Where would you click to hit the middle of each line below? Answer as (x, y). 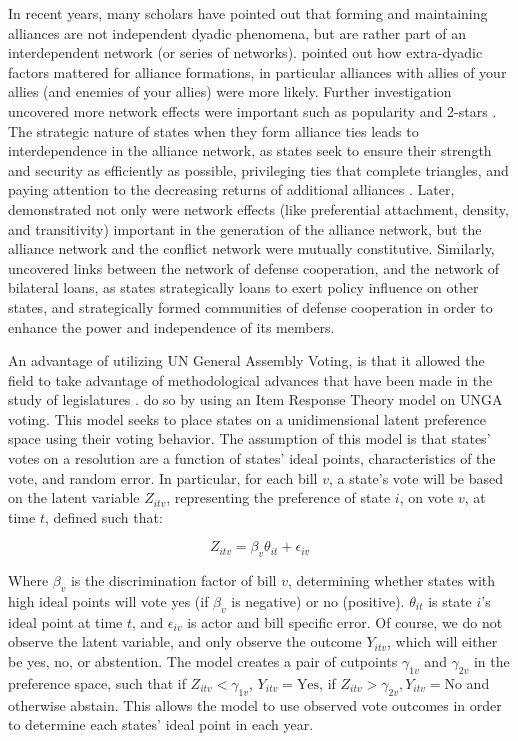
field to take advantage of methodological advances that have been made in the (250, 379)
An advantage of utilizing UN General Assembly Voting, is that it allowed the (246, 360)
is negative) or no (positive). (318, 601)
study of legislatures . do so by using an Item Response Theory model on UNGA (255, 399)
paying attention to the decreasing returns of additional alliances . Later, (231, 189)
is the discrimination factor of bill (173, 580)
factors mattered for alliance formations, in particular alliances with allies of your (257, 71)
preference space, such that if (97, 682)
